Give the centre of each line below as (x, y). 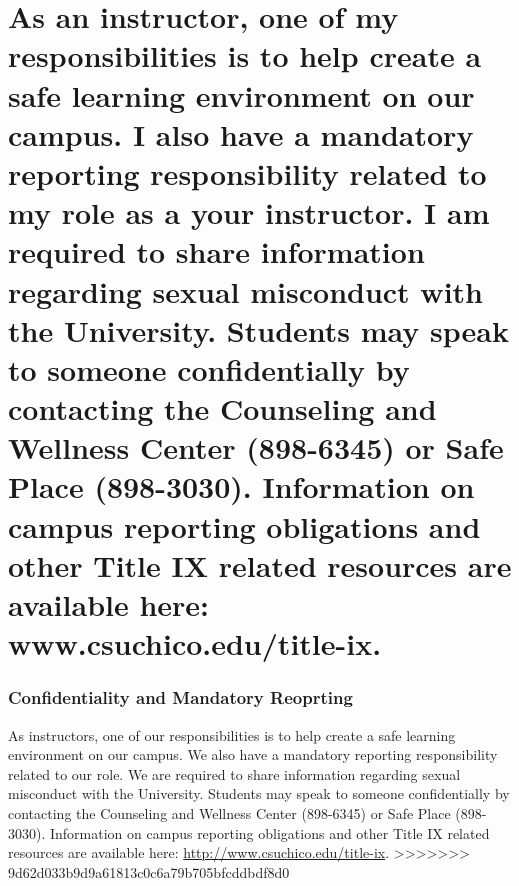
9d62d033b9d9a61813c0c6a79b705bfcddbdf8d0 (149, 871)
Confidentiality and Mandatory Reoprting (180, 697)
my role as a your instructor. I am (249, 212)
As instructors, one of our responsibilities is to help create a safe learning (232, 734)
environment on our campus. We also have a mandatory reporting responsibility (253, 754)
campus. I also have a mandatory (241, 133)
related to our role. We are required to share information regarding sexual (234, 773)
